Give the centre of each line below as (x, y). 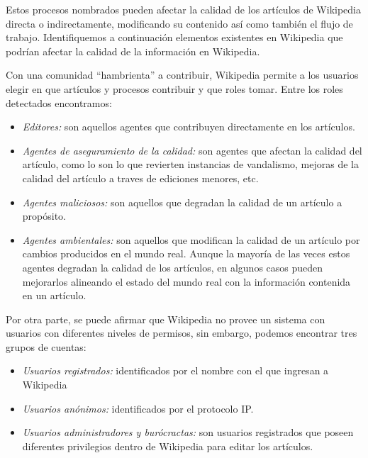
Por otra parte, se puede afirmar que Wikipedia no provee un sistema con (166, 319)
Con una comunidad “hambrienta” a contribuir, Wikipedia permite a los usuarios (182, 75)
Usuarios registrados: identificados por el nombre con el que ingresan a (175, 370)
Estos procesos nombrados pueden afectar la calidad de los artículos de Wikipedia (184, 9)
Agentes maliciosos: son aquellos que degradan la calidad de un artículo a (182, 202)
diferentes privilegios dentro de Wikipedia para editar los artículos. (168, 446)
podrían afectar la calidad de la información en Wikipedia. (133, 51)
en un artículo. (54, 295)
